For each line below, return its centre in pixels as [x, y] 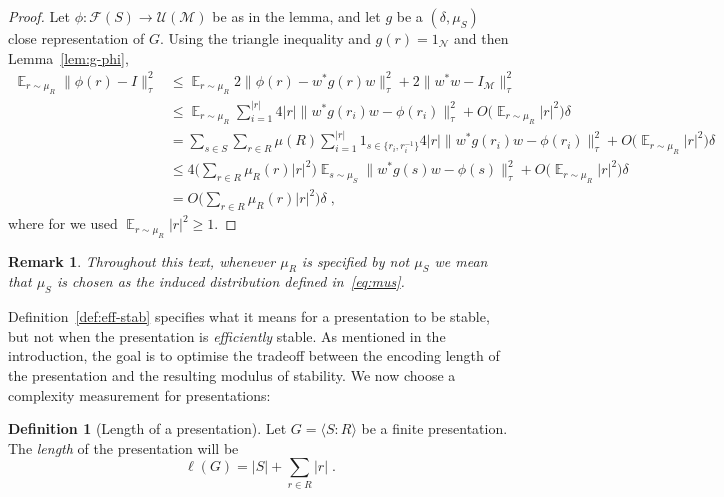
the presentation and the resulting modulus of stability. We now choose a [232, 374]
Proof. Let [39, 16]
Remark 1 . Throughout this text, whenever [142, 260]
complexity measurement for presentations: [139, 394]
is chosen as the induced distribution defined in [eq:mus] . [230, 281]
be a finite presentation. [434, 428]
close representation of [76, 38]
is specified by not [355, 260]
